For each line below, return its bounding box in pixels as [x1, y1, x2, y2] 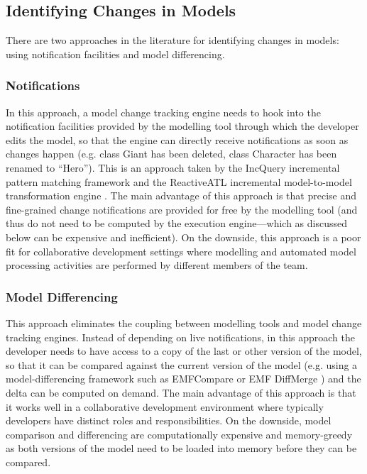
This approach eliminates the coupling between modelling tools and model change [6, 315, 362, 330]
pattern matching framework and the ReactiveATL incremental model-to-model [6, 174, 352, 189]
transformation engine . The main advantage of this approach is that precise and [6, 188, 356, 203]
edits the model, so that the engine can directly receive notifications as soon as [6, 132, 349, 147]
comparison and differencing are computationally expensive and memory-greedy [6, 426, 353, 441]
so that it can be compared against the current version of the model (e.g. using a [6, 357, 358, 372]
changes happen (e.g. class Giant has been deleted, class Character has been [6, 146, 337, 161]
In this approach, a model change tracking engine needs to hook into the [6, 104, 321, 119]
